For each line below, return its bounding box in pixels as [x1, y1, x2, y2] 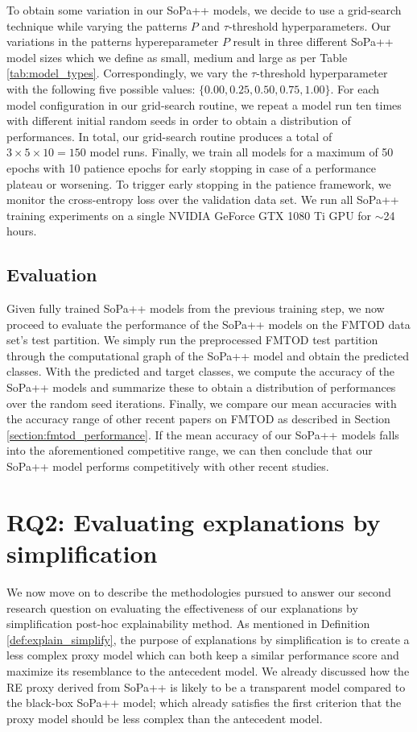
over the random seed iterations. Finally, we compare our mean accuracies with [6, 394, 397, 411]
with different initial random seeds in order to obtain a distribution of [6, 112, 351, 129]
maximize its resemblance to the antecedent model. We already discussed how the [6, 662, 410, 679]
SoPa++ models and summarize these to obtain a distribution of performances [6, 379, 396, 396]
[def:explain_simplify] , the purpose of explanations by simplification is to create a [6, 630, 410, 647]
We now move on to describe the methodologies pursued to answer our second [6, 583, 391, 600]
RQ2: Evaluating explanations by [6, 505, 381, 538]
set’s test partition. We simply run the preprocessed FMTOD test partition [6, 331, 378, 348]
